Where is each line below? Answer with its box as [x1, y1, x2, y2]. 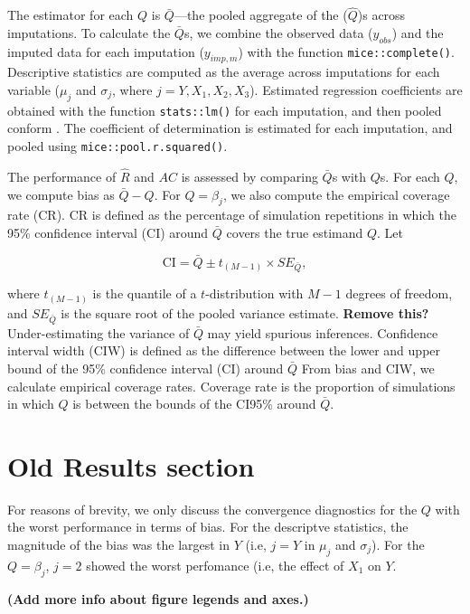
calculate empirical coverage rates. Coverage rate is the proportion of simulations [7, 376, 456, 395]
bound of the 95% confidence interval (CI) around [7, 358, 284, 377]
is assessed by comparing [181, 166, 318, 185]
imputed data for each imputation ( [7, 42, 204, 61]
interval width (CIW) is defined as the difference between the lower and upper [7, 341, 441, 360]
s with [332, 166, 367, 185]
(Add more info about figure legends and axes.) [7, 589, 309, 608]
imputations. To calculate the [7, 23, 171, 42]
